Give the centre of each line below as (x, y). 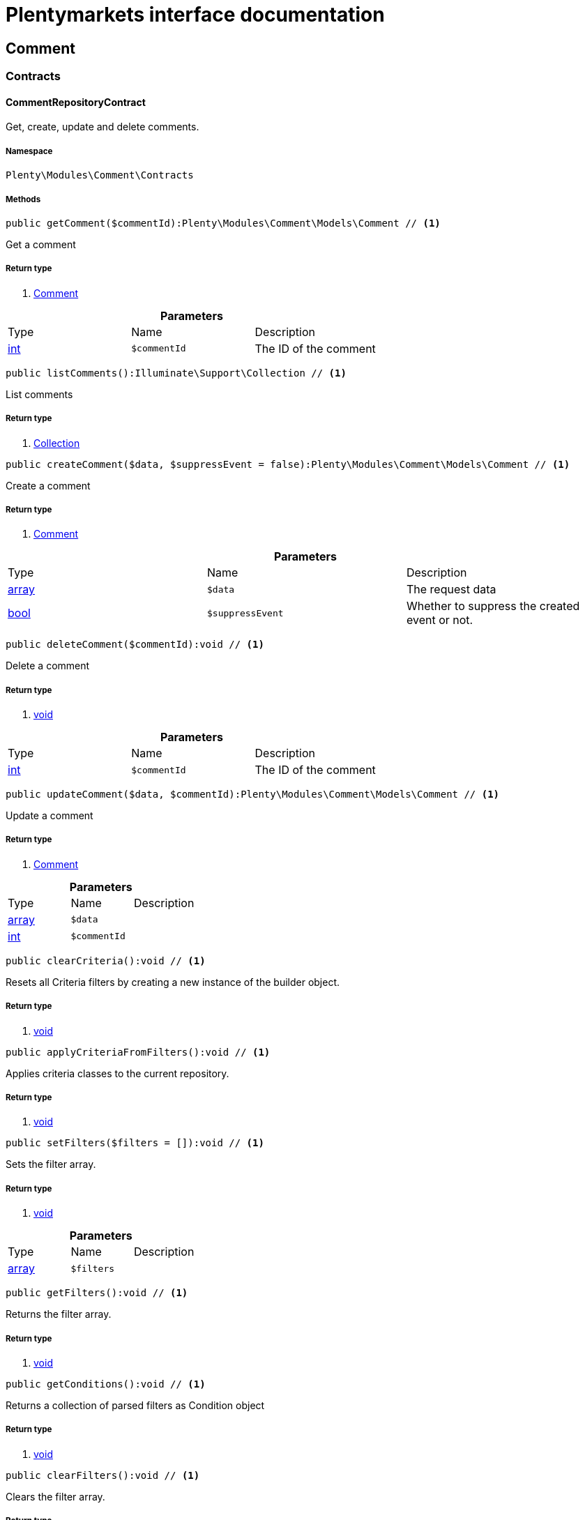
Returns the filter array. (59, 1314)
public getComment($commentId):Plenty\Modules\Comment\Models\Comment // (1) (223, 223)
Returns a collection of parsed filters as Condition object (135, 1405)
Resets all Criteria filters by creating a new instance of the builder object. (173, 982)
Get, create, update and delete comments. (102, 127)
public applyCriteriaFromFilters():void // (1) (138, 1052)
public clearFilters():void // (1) (103, 1475)
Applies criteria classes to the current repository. (117, 1073)
